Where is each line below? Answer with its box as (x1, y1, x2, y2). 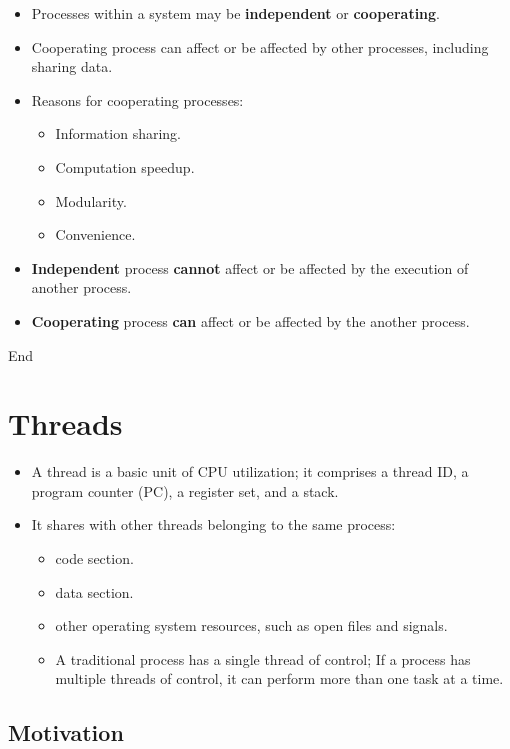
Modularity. (55, 190, 127, 211)
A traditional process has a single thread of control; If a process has (55, 648, 471, 669)
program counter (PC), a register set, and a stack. (31, 480, 339, 501)
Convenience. (55, 224, 136, 245)
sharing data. (31, 56, 113, 77)
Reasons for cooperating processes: (31, 89, 244, 110)
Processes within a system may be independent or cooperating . (31, 3, 441, 23)
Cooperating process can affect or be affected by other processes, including (31, 36, 489, 57)
